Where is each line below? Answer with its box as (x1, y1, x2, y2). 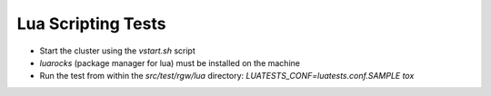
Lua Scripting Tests (16, 14, 166, 34)
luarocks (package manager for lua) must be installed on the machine (39, 57, 300, 68)
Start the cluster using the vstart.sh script (39, 45, 195, 56)
